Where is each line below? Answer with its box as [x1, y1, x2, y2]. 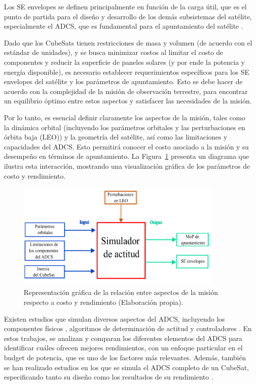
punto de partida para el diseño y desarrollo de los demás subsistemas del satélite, [4, 11, 252, 21]
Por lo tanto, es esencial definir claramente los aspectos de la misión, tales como [4, 112, 246, 122]
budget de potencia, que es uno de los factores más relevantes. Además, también [4, 352, 246, 362]
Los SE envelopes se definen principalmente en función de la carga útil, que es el [4, 1, 247, 11]
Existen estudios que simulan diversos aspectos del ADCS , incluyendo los [4, 313, 225, 324]
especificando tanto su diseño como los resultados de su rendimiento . [4, 372, 214, 382]
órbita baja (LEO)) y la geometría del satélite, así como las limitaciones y [4, 132, 227, 142]
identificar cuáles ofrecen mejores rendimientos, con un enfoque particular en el [4, 342, 243, 353]
